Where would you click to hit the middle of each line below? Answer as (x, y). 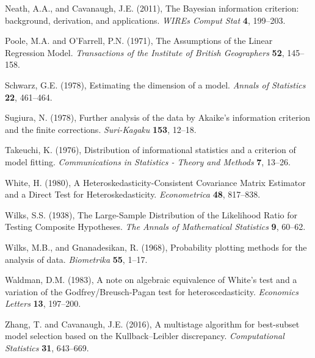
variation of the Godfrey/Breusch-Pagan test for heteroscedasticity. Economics (152, 291)
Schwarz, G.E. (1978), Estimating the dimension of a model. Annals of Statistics (155, 84)
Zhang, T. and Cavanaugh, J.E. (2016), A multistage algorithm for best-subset (152, 324)
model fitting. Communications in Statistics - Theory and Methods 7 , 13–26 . (148, 161)
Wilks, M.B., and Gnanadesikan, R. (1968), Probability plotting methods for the (156, 247)
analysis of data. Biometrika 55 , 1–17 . (76, 259)
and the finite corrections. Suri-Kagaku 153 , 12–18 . (101, 129)
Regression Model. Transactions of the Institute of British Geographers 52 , (145, 52)
